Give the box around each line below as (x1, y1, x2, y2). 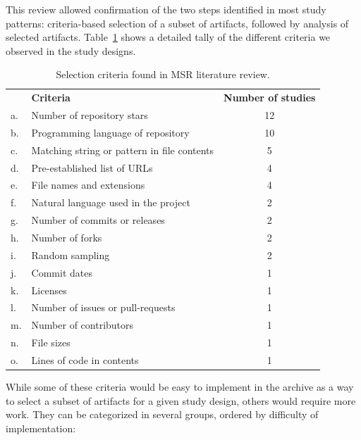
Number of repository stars (31, 108, 148, 122)
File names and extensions (31, 177, 145, 192)
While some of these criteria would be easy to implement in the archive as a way (6, 379, 354, 394)
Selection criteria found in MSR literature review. (56, 67, 270, 82)
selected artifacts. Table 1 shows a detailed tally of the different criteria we (6, 30, 331, 44)
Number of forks (31, 230, 102, 244)
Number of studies (224, 90, 316, 105)
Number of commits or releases (31, 213, 165, 227)
